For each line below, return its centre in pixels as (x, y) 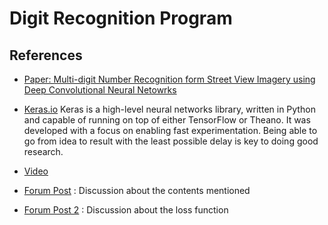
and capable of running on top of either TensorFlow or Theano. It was (167, 120)
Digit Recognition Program (121, 18)
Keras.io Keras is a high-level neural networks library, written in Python (169, 109)
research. (43, 151)
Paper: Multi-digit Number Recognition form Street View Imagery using (169, 79)
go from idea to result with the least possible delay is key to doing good (171, 141)
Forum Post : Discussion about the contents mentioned (137, 190)
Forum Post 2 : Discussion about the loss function (126, 210)
